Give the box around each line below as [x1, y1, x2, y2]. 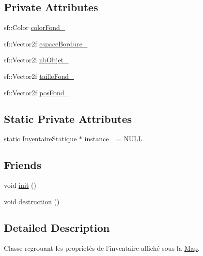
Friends [4, 157, 42, 172]
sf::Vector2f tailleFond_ [4, 71, 74, 81]
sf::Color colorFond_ [4, 22, 65, 32]
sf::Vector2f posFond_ [4, 87, 69, 97]
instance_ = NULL [84, 134, 142, 144]
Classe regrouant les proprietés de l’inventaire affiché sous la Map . [4, 242, 200, 253]
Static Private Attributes [4, 111, 132, 126]
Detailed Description [4, 220, 110, 235]
